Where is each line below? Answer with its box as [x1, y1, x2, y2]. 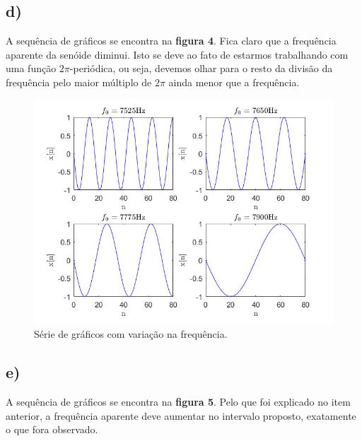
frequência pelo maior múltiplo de [6, 74, 152, 89]
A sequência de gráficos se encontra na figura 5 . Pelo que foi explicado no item [6, 394, 351, 408]
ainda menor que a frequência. [168, 74, 300, 89]
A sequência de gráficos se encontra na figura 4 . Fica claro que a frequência [6, 33, 337, 48]
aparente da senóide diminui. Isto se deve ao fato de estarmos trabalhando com [6, 47, 349, 61]
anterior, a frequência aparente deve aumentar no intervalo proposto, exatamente [6, 408, 356, 423]
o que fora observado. [6, 422, 98, 437]
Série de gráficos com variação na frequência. [34, 327, 228, 341]
